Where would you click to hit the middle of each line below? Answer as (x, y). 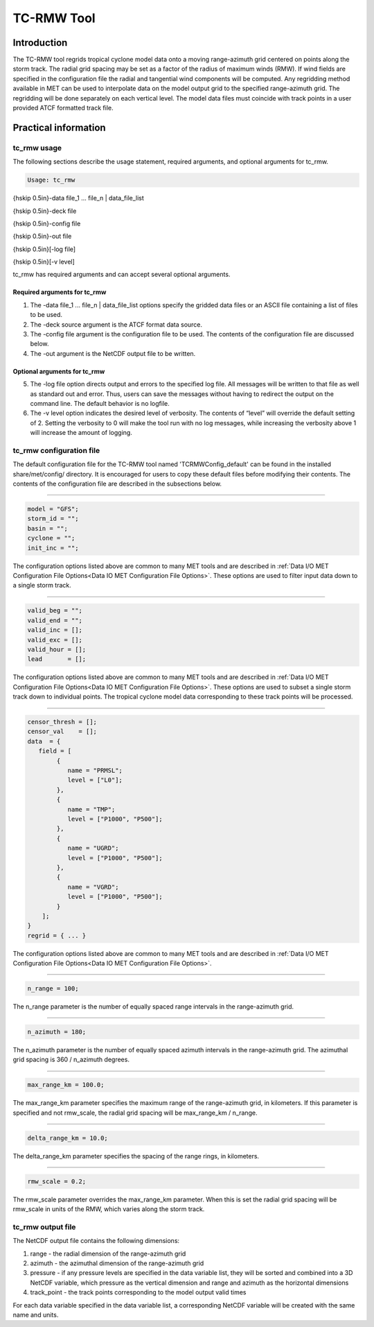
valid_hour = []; (57, 649)
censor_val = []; (62, 731)
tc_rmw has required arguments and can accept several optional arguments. (122, 275)
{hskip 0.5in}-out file (42, 237)
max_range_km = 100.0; (66, 1085)
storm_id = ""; (53, 519)
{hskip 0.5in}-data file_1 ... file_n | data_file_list (79, 198)
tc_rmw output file (44, 1226)
